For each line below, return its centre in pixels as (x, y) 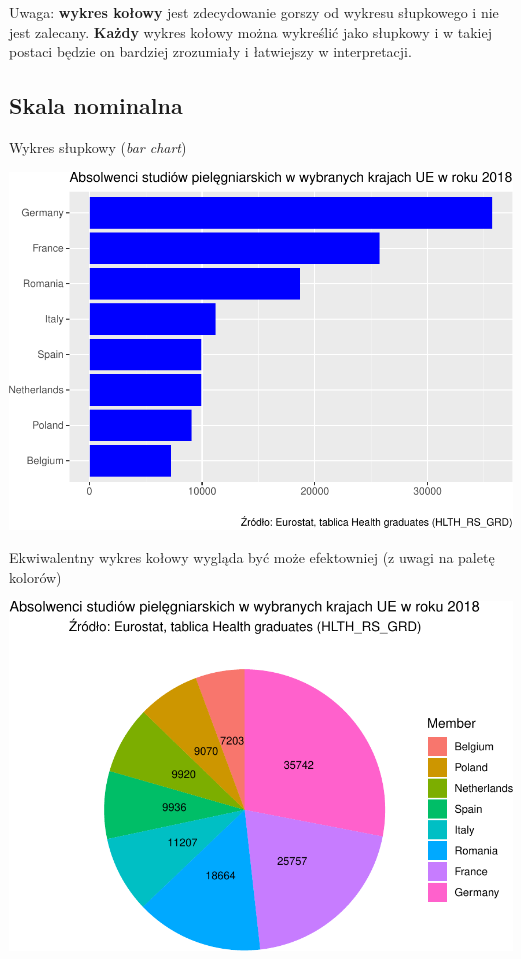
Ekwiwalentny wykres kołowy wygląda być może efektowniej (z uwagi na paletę (252, 557)
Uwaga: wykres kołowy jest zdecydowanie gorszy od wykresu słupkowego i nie (254, 12)
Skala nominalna (96, 105)
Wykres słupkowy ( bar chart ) (98, 146)
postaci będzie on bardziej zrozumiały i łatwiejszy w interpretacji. (210, 51)
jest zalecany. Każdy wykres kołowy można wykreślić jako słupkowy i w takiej (250, 31)
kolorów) (35, 576)
